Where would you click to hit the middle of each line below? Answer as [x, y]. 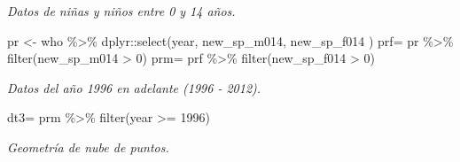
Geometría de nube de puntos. [88, 147]
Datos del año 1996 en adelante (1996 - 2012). [134, 87]
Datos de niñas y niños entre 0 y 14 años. [121, 11]
